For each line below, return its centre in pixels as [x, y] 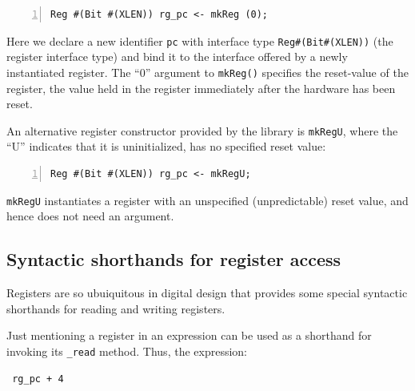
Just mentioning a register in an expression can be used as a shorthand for [189, 335]
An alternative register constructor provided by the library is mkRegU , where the [202, 130]
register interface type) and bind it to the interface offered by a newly [177, 56]
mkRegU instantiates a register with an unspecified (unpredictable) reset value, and [207, 200]
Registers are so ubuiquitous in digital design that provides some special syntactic [207, 292]
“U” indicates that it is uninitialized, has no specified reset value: [166, 146]
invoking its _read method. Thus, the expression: [127, 351]
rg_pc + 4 [38, 379]
